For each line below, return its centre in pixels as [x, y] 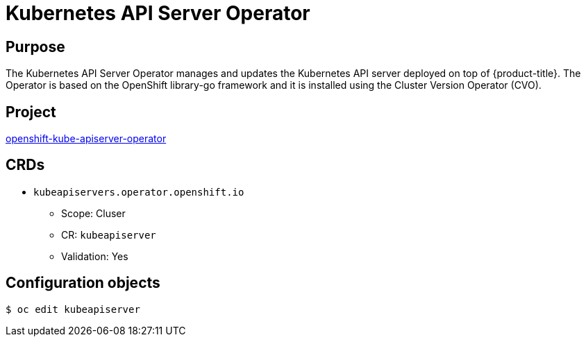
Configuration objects [83, 283]
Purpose [35, 46]
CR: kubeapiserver [109, 234]
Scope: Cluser [93, 213]
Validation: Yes [95, 256]
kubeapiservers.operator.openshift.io [139, 192]
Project [31, 112]
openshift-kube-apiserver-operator [86, 139]
